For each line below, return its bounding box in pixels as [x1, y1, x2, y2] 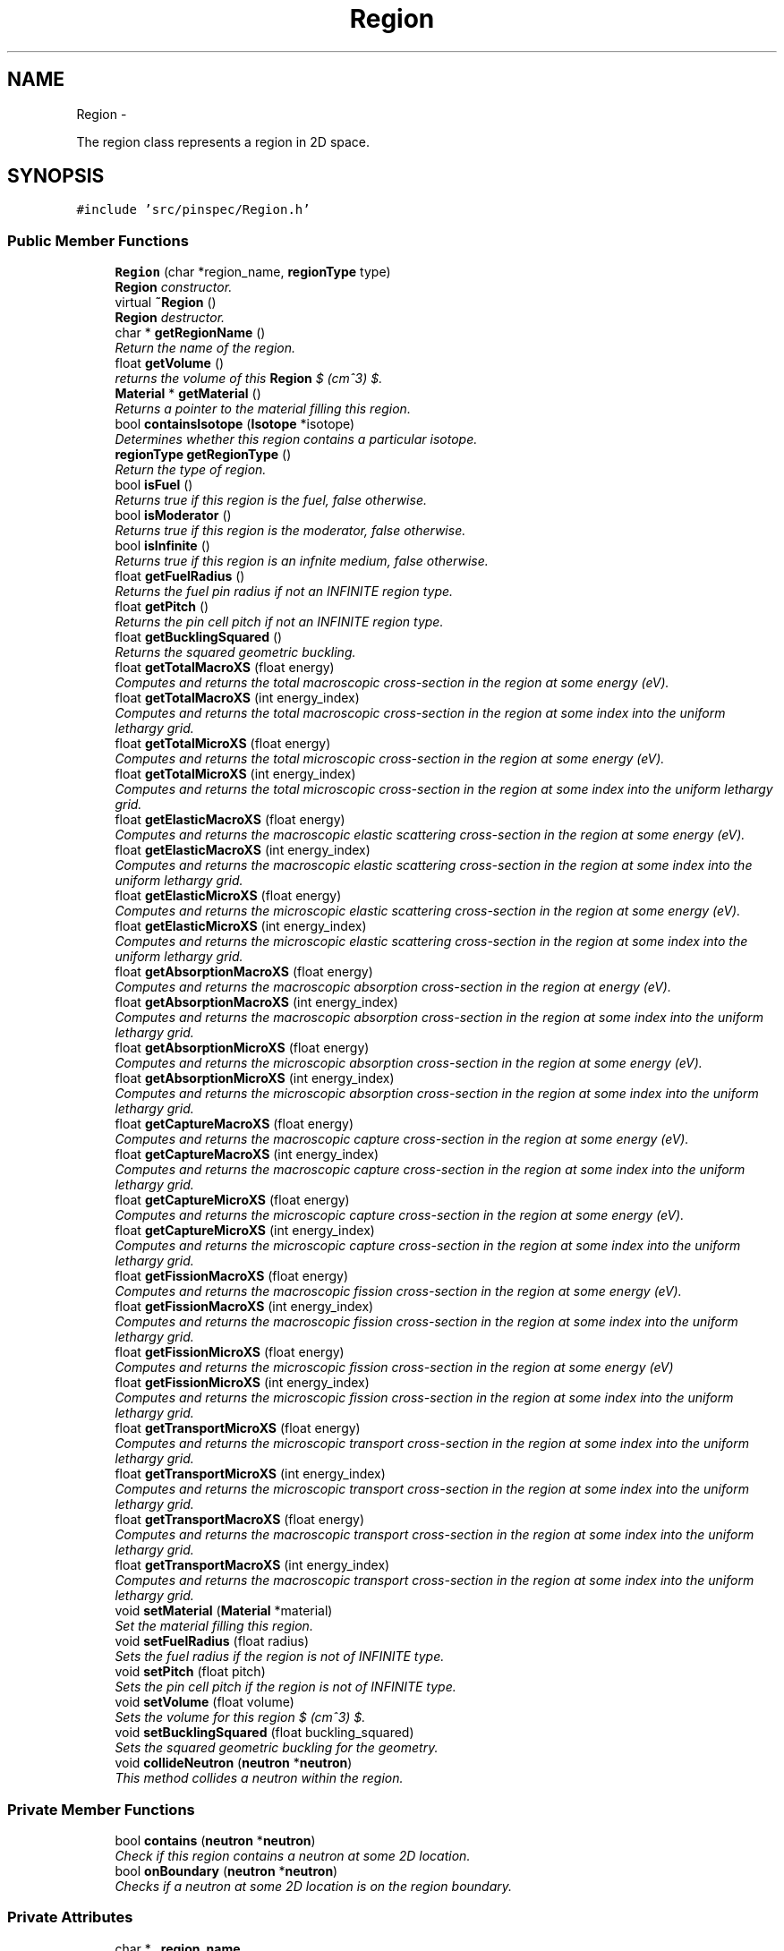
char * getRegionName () [115, 325, 266, 341]
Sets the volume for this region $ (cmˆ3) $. [115, 1709, 366, 1725]
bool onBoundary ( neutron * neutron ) [115, 1862, 338, 1879]
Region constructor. [115, 279, 233, 295]
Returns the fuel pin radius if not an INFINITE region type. [115, 584, 454, 600]
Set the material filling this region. [115, 1618, 313, 1634]
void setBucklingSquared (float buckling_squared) [115, 1725, 414, 1741]
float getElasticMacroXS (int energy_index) [115, 842, 371, 858]
